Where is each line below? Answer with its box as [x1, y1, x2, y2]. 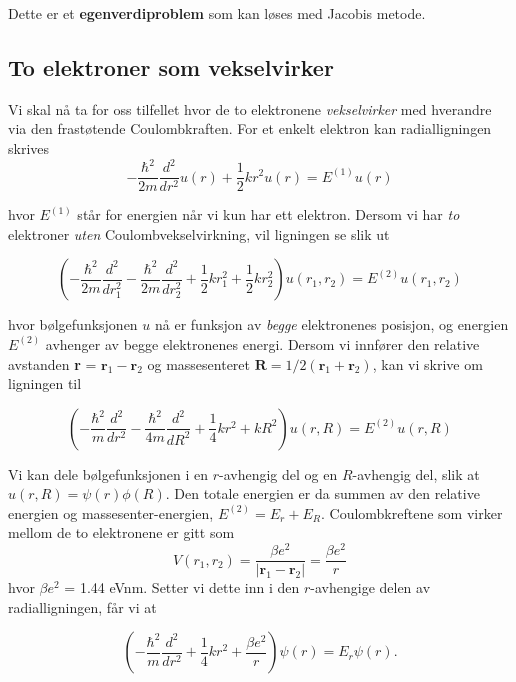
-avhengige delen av [310, 577, 431, 598]
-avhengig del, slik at [352, 463, 480, 484]
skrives [8, 137, 50, 158]
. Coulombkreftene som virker [320, 502, 503, 523]
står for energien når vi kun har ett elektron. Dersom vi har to [77, 204, 460, 225]
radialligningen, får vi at [8, 596, 157, 617]
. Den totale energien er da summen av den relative [165, 483, 480, 504]
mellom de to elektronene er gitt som [8, 522, 235, 543]
